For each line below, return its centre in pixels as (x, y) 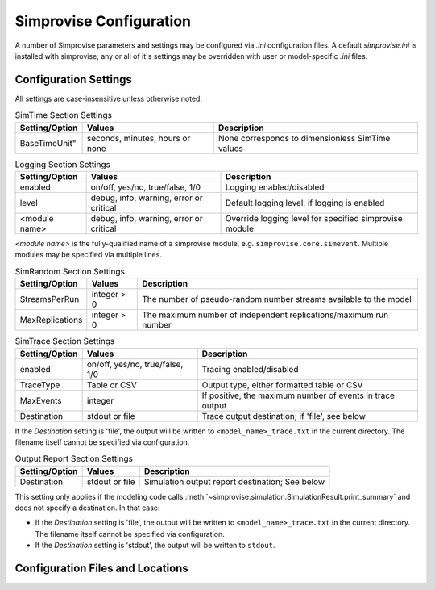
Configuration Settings (74, 80)
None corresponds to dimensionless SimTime (304, 138)
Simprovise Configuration (103, 21)
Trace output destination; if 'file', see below (284, 416)
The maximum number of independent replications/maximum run (265, 315)
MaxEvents (41, 400)
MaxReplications (51, 320)
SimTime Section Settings (64, 115)
